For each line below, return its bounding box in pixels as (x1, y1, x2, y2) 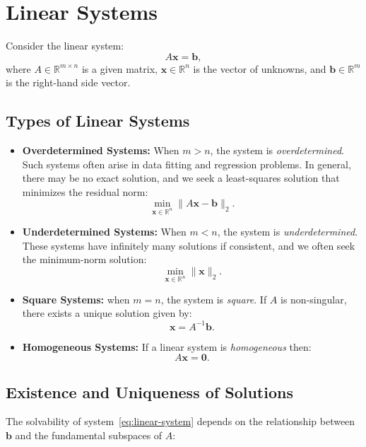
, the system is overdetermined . (210, 143, 344, 158)
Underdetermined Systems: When (22, 224, 187, 239)
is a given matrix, (81, 61, 158, 76)
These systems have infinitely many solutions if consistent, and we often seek (22, 238, 355, 252)
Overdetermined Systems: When (22, 143, 179, 158)
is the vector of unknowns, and (193, 61, 326, 76)
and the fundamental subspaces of (15, 427, 163, 442)
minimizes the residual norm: (22, 184, 148, 199)
